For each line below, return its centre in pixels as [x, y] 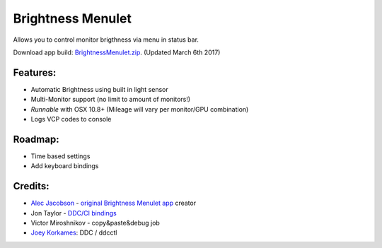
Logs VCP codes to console [71, 119]
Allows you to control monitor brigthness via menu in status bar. [106, 40]
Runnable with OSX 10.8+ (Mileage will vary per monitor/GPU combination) [140, 109]
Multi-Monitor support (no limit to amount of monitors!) [111, 100]
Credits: [31, 186]
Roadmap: [36, 139]
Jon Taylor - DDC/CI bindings [74, 213]
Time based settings [60, 156]
